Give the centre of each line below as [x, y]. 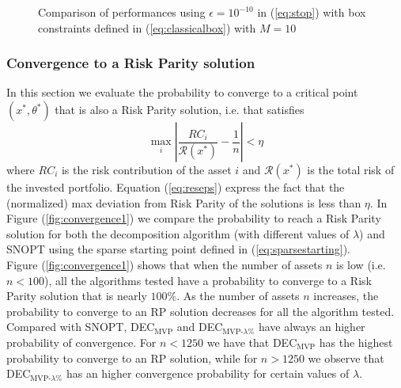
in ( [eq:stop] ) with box [312, 12]
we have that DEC [252, 342]
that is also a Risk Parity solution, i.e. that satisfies [180, 109]
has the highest [356, 342]
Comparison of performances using [122, 12]
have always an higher [312, 327]
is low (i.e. [361, 264]
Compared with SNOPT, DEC [81, 327]
